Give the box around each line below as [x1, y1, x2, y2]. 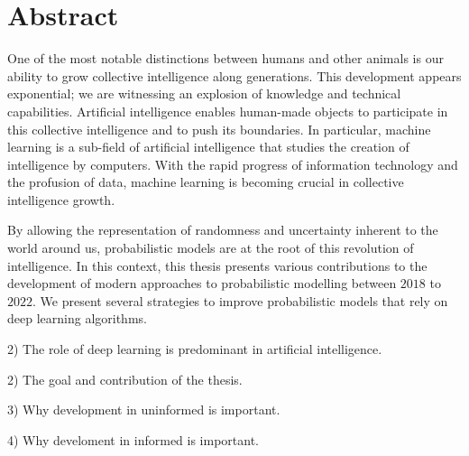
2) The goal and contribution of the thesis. [7, 369, 243, 388]
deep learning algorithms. [7, 309, 147, 328]
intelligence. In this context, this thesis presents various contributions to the [7, 256, 428, 275]
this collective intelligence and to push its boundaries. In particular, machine [7, 119, 431, 138]
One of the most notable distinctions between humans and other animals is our [7, 49, 444, 68]
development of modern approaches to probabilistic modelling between [7, 274, 397, 293]
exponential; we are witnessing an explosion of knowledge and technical [7, 84, 401, 103]
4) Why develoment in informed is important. [7, 430, 260, 449]
